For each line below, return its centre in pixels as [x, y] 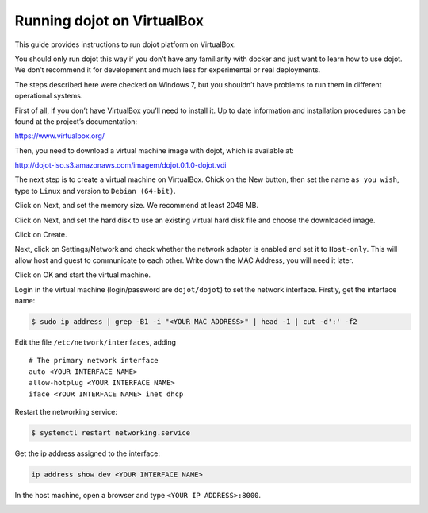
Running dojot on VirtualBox [109, 21]
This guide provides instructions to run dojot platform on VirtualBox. [126, 44]
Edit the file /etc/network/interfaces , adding [96, 342]
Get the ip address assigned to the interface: [87, 453]
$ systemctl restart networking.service [111, 432]
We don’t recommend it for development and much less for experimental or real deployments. [168, 70]
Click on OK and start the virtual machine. [82, 275]
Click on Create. [41, 235]
